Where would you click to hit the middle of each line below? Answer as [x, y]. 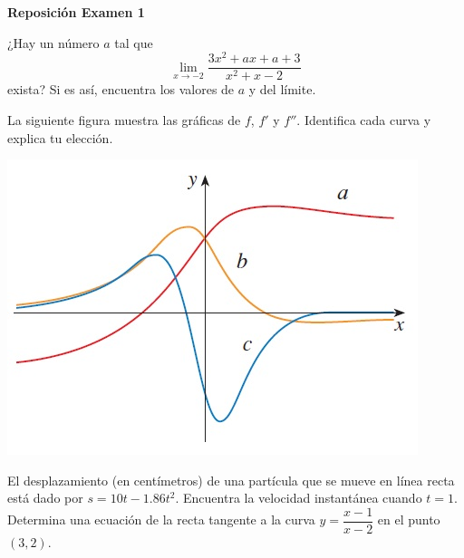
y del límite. [282, 89]
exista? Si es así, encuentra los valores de [121, 89]
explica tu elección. [60, 137]
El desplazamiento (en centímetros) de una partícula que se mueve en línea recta [231, 480]
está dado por [45, 498]
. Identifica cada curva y [364, 119]
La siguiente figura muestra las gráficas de [124, 119]
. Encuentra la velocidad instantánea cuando [299, 498]
